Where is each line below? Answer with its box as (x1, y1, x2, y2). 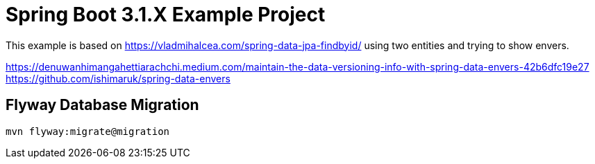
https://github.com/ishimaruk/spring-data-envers (6, 72, 231, 84)
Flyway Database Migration (6, 96, 199, 114)
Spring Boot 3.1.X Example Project (6, 3, 326, 26)
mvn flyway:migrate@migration (6, 125, 170, 137)
